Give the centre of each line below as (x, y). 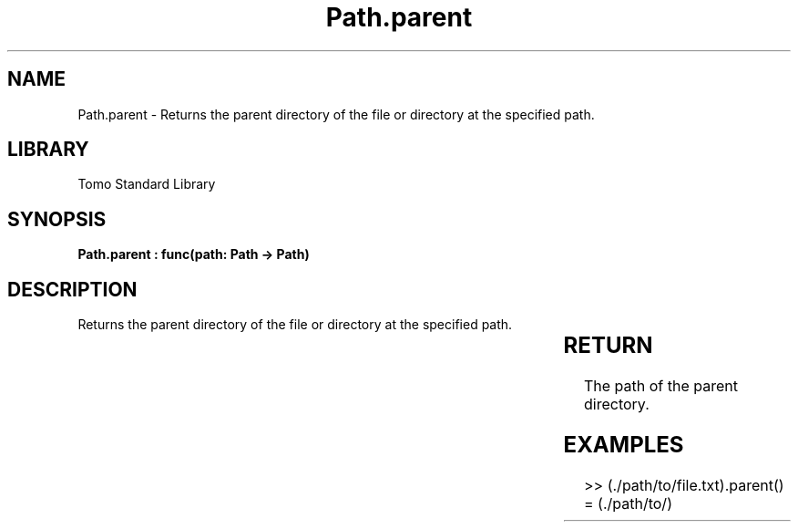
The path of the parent (661, 386)
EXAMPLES (624, 444)
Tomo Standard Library (147, 184)
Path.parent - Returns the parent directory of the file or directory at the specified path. (336, 114)
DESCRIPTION (72, 289)
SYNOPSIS (57, 219)
